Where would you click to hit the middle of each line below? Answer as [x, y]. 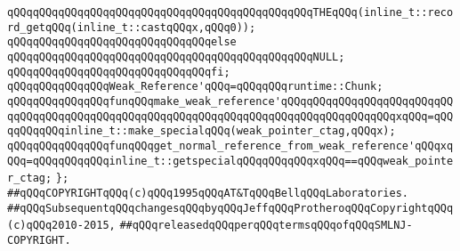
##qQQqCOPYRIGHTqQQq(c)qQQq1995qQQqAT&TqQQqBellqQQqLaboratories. [208, 193]
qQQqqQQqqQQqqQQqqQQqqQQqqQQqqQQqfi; [119, 72]
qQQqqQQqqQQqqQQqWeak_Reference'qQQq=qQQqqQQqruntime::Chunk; [195, 87]
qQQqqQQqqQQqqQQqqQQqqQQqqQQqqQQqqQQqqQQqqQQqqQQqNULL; [176, 57]
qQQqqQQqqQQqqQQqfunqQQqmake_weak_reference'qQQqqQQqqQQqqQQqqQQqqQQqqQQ [230, 101]
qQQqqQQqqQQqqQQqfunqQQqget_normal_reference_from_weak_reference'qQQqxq [230, 146]
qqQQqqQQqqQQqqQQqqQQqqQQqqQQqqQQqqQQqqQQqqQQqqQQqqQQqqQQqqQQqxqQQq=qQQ [230, 116]
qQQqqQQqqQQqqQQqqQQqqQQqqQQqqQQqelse [122, 42]
